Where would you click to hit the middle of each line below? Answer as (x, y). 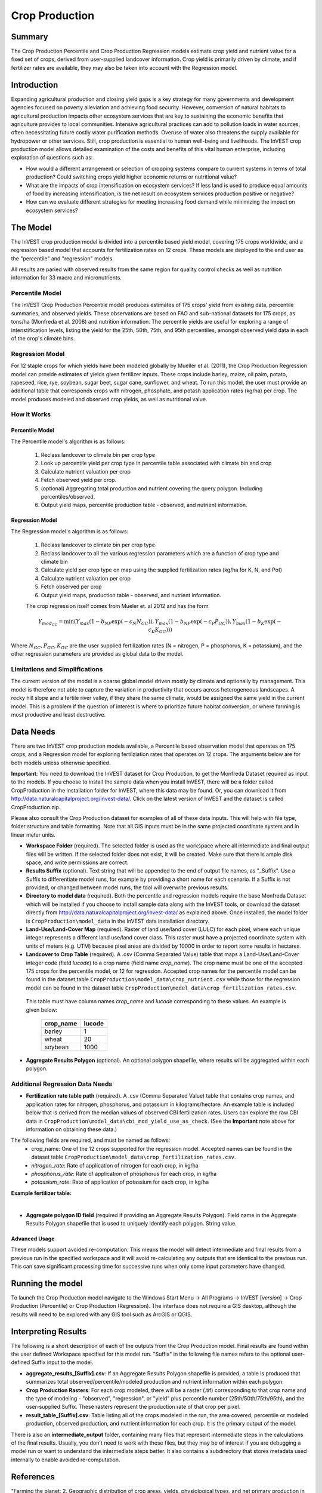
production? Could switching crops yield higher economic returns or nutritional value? (131, 177)
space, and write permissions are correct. (77, 862)
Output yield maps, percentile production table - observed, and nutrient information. (144, 505)
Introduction (35, 85)
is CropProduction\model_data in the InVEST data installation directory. (118, 921)
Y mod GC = (50, 623)
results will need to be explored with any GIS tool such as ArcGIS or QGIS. (102, 1314)
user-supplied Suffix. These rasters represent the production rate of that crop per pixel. (133, 1407)
